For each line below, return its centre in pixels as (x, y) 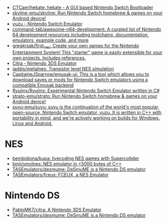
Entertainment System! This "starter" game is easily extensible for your (87, 52)
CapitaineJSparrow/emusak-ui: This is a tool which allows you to (81, 74)
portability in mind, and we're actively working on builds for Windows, (86, 118)
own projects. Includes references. (49, 58)
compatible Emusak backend (43, 85)
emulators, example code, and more (50, 40)
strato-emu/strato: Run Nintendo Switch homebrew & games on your (85, 96)
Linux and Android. (32, 123)
